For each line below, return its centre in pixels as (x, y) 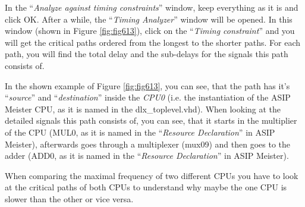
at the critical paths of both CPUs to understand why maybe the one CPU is (146, 187)
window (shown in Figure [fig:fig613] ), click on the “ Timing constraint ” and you (150, 31)
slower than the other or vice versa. (69, 198)
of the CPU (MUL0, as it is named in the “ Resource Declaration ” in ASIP (140, 132)
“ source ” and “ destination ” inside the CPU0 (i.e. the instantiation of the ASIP (148, 97)
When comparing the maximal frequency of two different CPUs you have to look (152, 175)
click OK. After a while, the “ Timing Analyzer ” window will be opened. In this (149, 19)
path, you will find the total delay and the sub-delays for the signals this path (147, 54)
